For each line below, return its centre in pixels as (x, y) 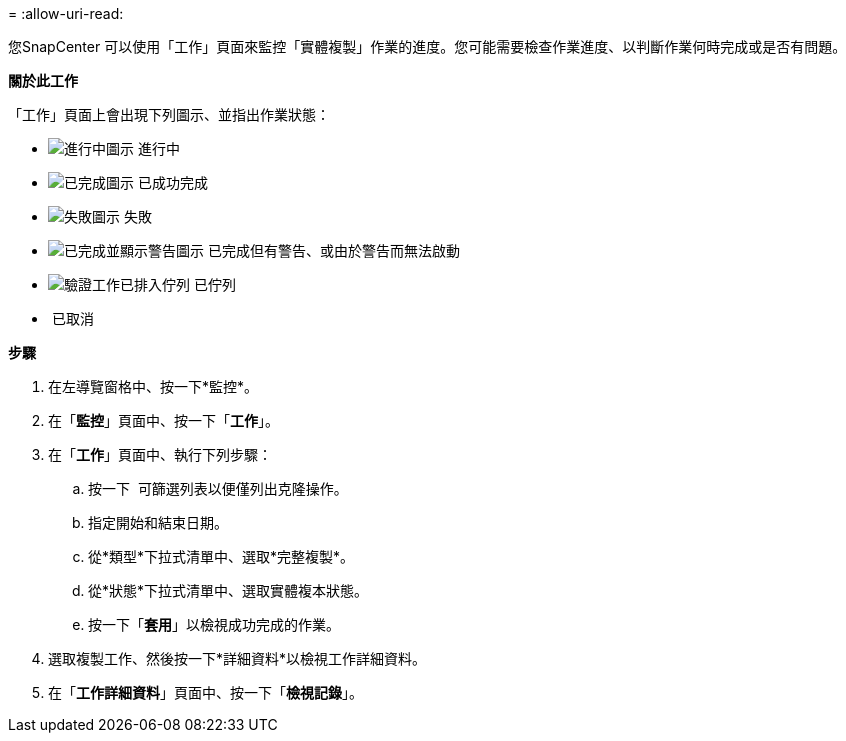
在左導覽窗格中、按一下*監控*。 (153, 386)
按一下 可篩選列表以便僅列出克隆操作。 (218, 488)
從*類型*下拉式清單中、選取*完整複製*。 (221, 556)
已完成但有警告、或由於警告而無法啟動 (333, 250)
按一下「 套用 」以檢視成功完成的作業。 (214, 624)
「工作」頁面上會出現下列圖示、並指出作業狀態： (169, 114)
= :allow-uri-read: (66, 13)
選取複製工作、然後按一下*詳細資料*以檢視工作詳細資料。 (237, 658)
